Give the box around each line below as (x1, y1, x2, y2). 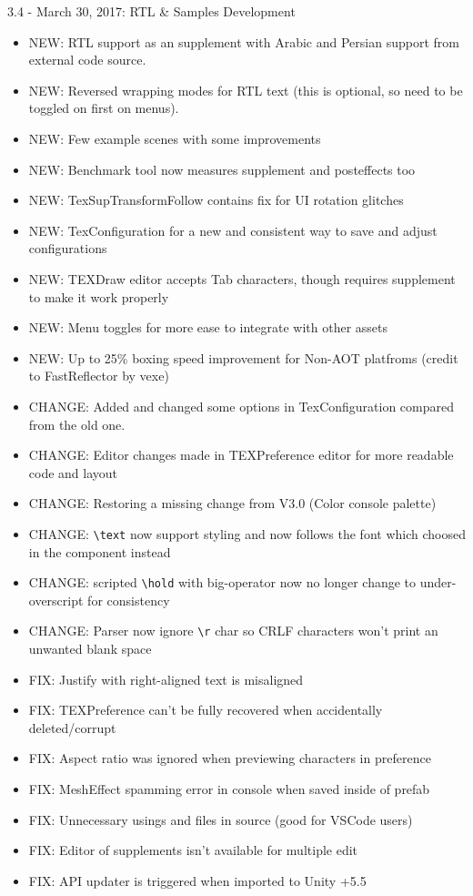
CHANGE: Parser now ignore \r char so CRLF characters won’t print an (28, 621, 438, 640)
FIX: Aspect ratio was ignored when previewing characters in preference (28, 748, 431, 768)
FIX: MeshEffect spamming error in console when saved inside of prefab (28, 779, 430, 798)
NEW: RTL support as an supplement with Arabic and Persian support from (28, 32, 459, 51)
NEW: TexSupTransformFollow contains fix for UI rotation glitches (28, 190, 404, 209)
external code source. (28, 50, 146, 69)
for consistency (87, 590, 170, 609)
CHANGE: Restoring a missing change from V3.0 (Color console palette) (28, 494, 437, 513)
